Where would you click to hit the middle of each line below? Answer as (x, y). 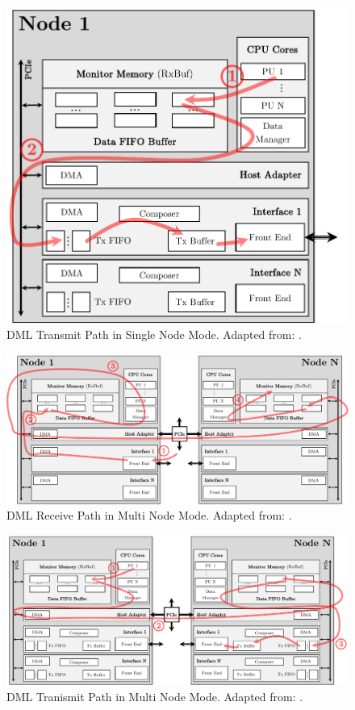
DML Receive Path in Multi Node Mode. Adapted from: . (149, 515)
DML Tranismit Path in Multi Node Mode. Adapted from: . (155, 696)
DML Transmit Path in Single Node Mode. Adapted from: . (154, 334)
